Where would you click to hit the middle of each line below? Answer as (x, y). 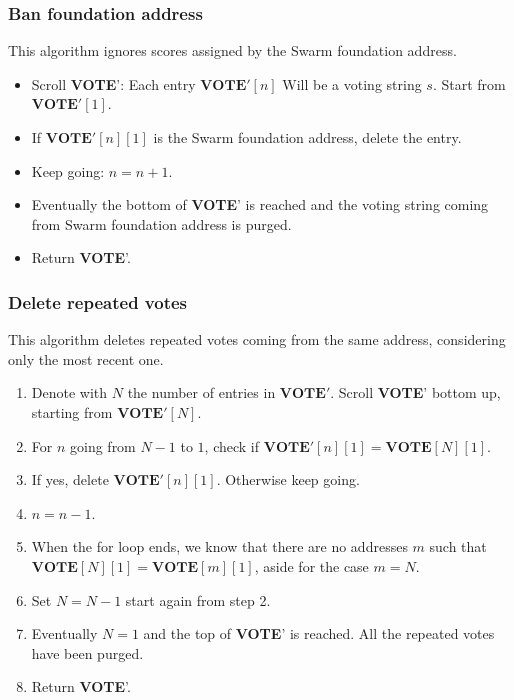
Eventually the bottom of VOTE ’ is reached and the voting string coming (260, 204)
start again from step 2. (198, 599)
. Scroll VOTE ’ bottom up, (415, 392)
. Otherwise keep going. (288, 479)
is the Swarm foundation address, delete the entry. (307, 137)
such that (458, 546)
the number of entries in (201, 392)
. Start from (469, 83)
